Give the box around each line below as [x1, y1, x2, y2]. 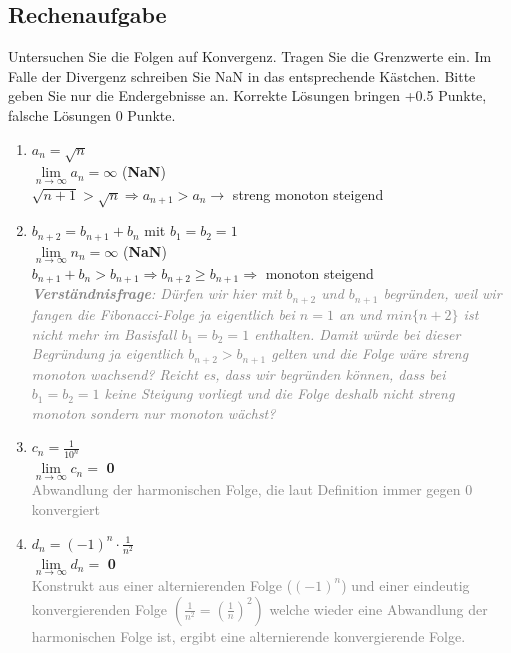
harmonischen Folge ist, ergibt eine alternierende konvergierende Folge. [31, 625, 466, 646]
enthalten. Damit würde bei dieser [254, 323, 461, 344]
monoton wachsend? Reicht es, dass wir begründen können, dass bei [31, 363, 446, 384]
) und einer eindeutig [341, 574, 470, 595]
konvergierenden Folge [31, 598, 168, 619]
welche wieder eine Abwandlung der [269, 598, 488, 619]
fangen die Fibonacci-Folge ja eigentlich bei [31, 303, 295, 324]
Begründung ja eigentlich [31, 343, 184, 364]
